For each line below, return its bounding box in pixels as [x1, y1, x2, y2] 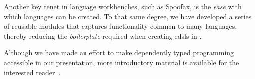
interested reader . [4, 67, 61, 77]
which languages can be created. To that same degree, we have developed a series [4, 11, 252, 21]
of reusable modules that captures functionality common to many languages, [4, 21, 237, 31]
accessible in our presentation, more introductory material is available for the [4, 57, 239, 67]
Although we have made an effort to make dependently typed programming [4, 47, 234, 58]
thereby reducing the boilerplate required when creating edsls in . [4, 30, 202, 41]
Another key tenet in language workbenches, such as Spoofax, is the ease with [4, 1, 242, 11]
